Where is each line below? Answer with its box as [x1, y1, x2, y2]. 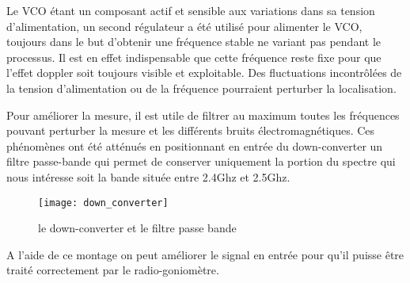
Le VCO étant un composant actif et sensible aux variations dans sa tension [6, 2, 375, 18]
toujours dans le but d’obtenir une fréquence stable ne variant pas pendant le [6, 33, 382, 50]
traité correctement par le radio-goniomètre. [6, 262, 219, 278]
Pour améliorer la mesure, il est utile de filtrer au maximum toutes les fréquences [6, 106, 400, 123]
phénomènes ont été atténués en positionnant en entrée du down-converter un [6, 137, 383, 154]
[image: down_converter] [38, 197, 169, 208]
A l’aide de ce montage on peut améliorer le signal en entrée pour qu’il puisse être [6, 246, 404, 262]
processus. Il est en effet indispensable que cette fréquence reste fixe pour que [6, 48, 382, 65]
